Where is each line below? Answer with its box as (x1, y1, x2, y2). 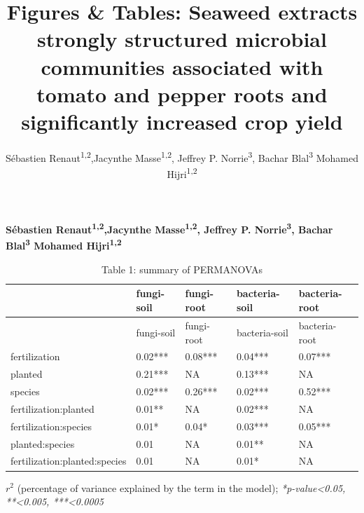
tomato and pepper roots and (36, 79, 328, 108)
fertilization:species (10, 418, 92, 433)
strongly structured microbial (37, 25, 327, 53)
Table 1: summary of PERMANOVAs (101, 261, 262, 276)
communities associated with (41, 52, 323, 81)
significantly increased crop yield (21, 107, 343, 135)
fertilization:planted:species (10, 453, 127, 468)
